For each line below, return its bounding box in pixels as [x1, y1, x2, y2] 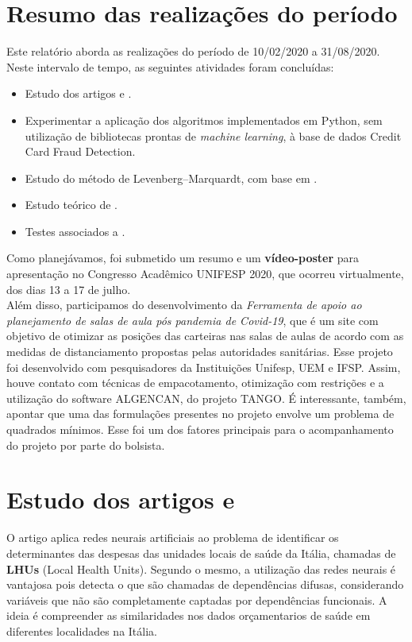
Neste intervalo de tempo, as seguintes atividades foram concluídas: [6, 58, 334, 75]
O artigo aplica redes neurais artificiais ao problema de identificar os [6, 529, 339, 546]
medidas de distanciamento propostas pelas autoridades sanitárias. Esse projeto [6, 343, 393, 360]
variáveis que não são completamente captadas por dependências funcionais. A [6, 591, 387, 608]
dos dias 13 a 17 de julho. [6, 280, 131, 297]
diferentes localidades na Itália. [6, 622, 157, 639]
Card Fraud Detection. [25, 143, 136, 160]
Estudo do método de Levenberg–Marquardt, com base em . [25, 169, 318, 186]
